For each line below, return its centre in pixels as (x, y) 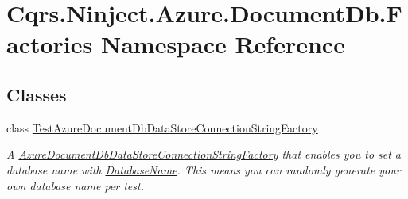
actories (50, 44)
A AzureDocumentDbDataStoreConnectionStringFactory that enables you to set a (204, 154)
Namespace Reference (223, 44)
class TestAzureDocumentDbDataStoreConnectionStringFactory (162, 127)
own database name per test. (75, 185)
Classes (37, 94)
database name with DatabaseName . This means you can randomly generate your (204, 169)
